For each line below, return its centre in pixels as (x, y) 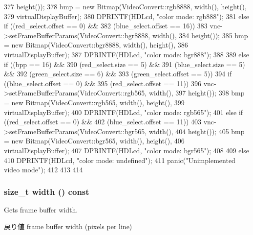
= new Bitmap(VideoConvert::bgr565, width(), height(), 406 (94, 141)
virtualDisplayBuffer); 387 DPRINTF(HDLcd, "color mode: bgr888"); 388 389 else (126, 54)
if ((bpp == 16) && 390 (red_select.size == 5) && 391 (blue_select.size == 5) (125, 64)
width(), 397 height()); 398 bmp (197, 93)
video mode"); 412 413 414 (43, 170)
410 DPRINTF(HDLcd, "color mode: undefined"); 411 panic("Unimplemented (120, 160)
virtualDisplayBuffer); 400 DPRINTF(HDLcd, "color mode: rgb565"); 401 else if (124, 112)
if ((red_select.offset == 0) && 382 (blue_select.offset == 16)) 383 (106, 26)
